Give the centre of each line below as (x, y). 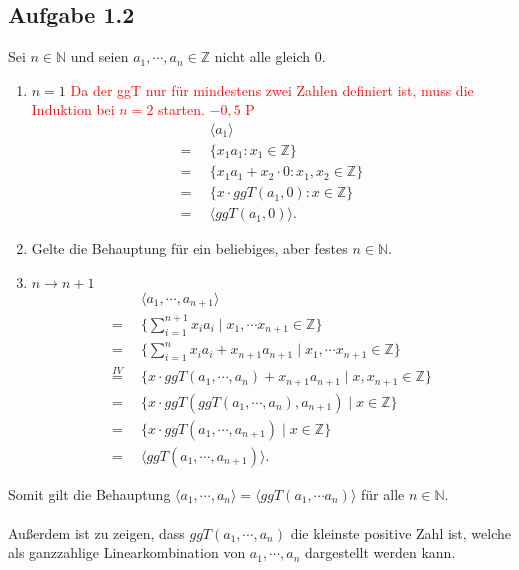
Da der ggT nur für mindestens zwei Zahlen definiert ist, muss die (272, 89)
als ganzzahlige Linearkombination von (127, 552)
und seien (99, 56)
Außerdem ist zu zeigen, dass (96, 532)
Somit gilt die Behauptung (89, 493)
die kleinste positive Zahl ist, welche (400, 532)
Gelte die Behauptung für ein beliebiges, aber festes (189, 248)
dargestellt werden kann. (380, 552)
